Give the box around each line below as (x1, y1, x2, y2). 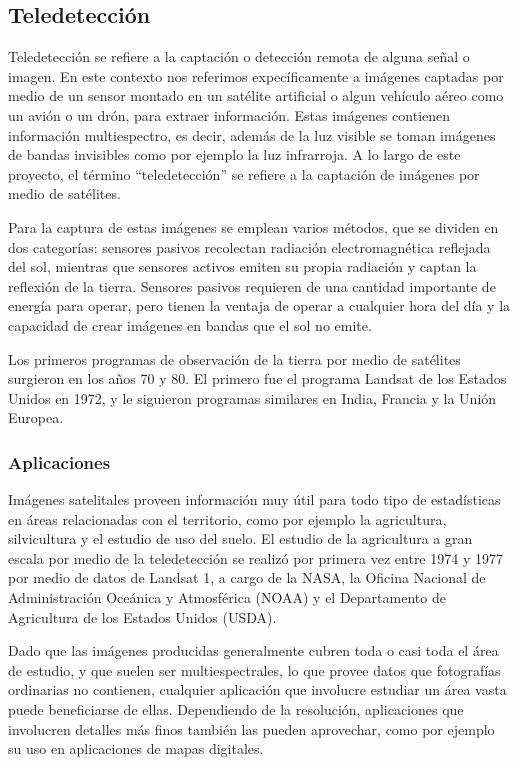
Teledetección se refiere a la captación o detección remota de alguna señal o (8, 46, 470, 67)
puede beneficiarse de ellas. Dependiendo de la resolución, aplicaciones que (8, 699, 464, 720)
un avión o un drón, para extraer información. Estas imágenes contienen (8, 104, 451, 125)
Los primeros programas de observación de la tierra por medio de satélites (8, 348, 461, 369)
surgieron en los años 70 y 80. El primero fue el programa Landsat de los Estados (8, 368, 507, 389)
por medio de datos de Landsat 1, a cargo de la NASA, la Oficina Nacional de (8, 567, 486, 588)
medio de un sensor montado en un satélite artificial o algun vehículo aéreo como (8, 85, 504, 106)
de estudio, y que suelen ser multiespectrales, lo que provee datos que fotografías (8, 659, 501, 680)
